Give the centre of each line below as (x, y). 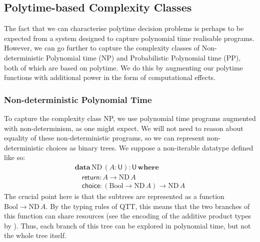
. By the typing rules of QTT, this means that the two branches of (148, 206)
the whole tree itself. (35, 235)
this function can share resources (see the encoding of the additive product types (128, 216)
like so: (15, 157)
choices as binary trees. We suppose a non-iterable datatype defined (150, 147)
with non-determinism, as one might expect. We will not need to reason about (124, 128)
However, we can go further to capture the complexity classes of (102, 48)
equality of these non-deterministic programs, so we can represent (104, 138)
